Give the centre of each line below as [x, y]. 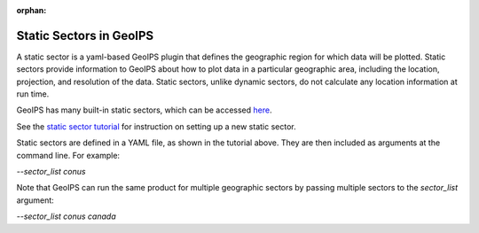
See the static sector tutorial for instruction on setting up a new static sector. [156, 126]
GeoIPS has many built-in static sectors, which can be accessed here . [144, 110]
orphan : [31, 10]
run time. [33, 94]
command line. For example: [68, 155]
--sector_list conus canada [66, 216]
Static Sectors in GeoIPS [85, 35]
